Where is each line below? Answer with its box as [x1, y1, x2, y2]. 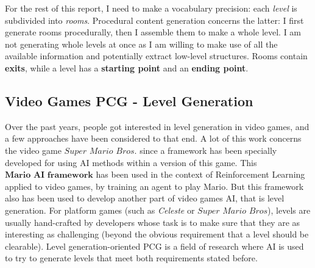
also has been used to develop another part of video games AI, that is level [5, 192, 285, 205]
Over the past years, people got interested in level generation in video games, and [5, 120, 310, 132]
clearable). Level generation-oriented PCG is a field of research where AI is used [5, 239, 304, 252]
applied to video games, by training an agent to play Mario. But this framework [5, 179, 304, 192]
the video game [5, 143, 62, 156]
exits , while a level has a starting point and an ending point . [5, 61, 249, 74]
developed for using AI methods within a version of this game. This [5, 156, 257, 168]
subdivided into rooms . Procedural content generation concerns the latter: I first [5, 13, 304, 26]
